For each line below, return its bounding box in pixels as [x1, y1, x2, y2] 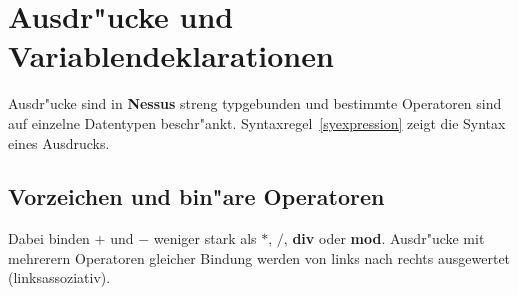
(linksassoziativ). [8, 267, 111, 288]
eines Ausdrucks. [8, 132, 110, 153]
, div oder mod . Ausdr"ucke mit [283, 228, 485, 249]
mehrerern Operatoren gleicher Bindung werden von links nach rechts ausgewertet [8, 247, 511, 268]
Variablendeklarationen [8, 35, 334, 76]
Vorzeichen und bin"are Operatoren [8, 181, 385, 212]
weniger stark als [153, 228, 257, 249]
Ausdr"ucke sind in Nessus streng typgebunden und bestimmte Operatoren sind [8, 93, 502, 114]
